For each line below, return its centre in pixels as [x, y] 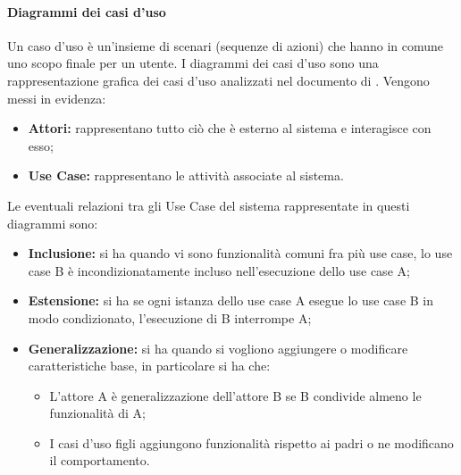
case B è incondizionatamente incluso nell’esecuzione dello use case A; [219, 270]
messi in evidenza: [57, 98]
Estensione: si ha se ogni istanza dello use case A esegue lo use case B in [231, 300]
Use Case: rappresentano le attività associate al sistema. [186, 175]
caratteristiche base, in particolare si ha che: [149, 366]
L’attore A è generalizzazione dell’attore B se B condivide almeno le [235, 395]
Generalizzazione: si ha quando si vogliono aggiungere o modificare [218, 348]
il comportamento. [100, 460]
